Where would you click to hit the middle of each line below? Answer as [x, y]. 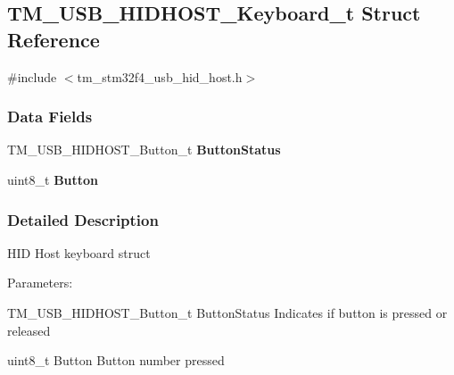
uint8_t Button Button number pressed [116, 360]
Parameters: [40, 283]
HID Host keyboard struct [79, 252]
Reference [54, 39]
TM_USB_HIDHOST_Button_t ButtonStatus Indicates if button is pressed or [227, 312]
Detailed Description [83, 219]
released [29, 330]
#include [32, 76]
